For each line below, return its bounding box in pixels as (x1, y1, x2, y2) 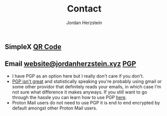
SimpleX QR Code (5, 42, 62, 51)
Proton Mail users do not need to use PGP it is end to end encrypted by (12, 99, 160, 105)
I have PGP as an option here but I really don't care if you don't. (12, 73, 144, 79)
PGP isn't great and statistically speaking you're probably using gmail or (12, 78, 162, 84)
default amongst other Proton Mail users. (12, 105, 97, 111)
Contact (67, 3, 102, 15)
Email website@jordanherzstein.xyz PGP (5, 60, 137, 68)
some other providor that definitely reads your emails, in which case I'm (12, 83, 161, 89)
